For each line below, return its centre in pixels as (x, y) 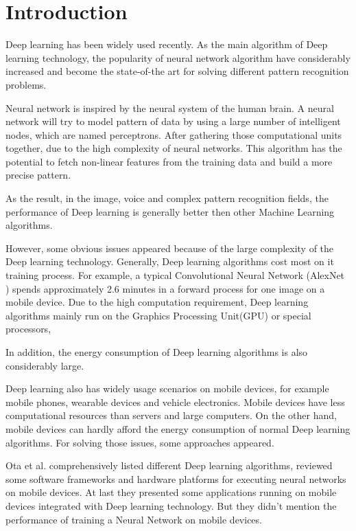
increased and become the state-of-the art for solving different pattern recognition (177, 71)
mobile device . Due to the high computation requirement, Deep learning (157, 302)
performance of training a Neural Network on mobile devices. (134, 519)
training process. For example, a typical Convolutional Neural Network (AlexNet (175, 275)
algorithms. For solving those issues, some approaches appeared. (140, 442)
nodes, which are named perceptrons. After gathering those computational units (174, 134)
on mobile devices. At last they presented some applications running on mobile (171, 492)
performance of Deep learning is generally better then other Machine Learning (170, 211)
